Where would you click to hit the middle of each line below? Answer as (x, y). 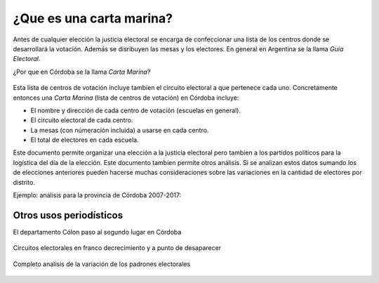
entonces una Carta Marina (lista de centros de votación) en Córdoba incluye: (126, 98)
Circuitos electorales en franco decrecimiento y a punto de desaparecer (117, 248)
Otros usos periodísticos (68, 215)
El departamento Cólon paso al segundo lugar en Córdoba (97, 232)
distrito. (24, 182)
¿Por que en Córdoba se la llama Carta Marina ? (82, 72)
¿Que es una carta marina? (93, 18)
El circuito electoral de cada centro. (82, 120)
